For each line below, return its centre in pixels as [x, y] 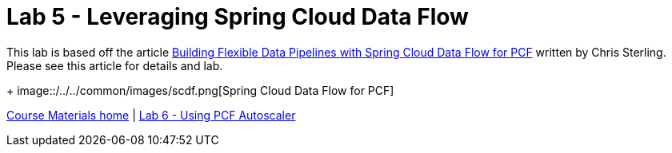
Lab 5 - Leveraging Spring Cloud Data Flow [238, 17]
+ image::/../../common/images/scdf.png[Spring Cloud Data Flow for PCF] [200, 90]
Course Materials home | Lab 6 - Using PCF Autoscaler [151, 115]
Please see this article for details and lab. [115, 65]
